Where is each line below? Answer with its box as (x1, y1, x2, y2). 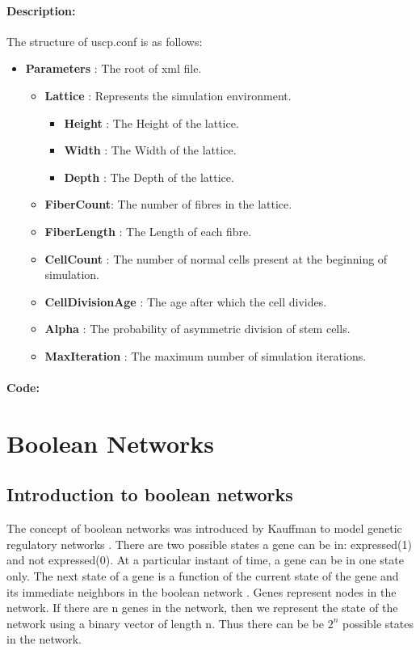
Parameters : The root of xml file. (25, 60, 202, 77)
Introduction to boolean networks (6, 482, 293, 507)
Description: (6, 2, 76, 19)
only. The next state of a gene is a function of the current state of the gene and (6, 568, 399, 585)
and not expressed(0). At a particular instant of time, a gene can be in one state (6, 551, 404, 568)
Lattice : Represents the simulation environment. (44, 87, 292, 103)
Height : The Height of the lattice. (64, 114, 239, 131)
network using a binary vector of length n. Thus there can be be (6, 614, 325, 631)
